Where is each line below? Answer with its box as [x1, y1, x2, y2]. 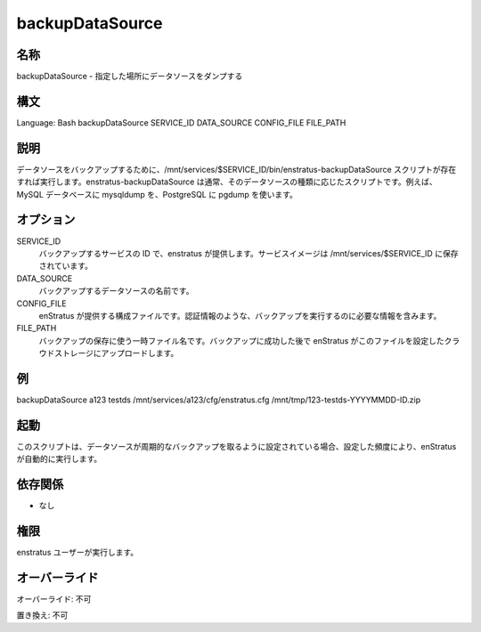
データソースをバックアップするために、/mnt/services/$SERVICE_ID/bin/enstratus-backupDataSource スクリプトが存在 [16, 164, 457, 174]
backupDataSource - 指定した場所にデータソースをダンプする [16, 71, 243, 82]
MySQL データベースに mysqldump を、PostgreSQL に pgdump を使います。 [16, 189, 298, 199]
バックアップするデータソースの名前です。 [38, 286, 194, 296]
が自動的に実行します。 [16, 454, 102, 465]
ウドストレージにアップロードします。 [38, 348, 179, 359]
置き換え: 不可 [16, 610, 69, 620]
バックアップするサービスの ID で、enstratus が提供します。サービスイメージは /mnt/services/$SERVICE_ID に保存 [38, 247, 459, 258]
